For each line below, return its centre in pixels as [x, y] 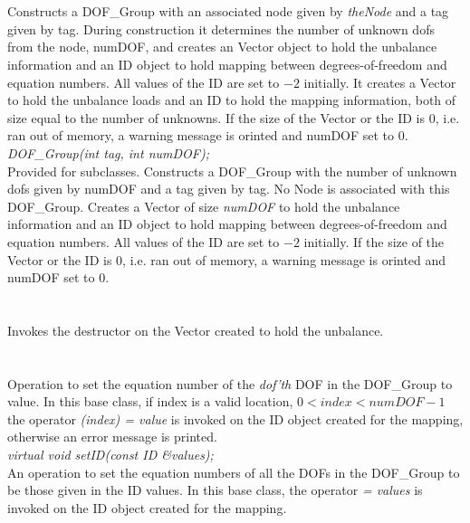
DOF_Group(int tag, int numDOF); [108, 152]
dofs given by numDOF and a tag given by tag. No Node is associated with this [229, 189]
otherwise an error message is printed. [112, 437]
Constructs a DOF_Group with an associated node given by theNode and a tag [228, 11]
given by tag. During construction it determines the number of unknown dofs [221, 29]
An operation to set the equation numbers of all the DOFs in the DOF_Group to [234, 472]
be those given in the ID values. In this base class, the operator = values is [215, 490]
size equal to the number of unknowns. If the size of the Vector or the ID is [216, 117]
